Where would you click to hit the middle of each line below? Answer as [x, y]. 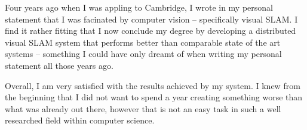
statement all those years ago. [59, 65]
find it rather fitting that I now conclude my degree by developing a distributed [151, 31]
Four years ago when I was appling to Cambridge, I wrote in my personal [139, 7]
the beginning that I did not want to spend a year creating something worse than [154, 97]
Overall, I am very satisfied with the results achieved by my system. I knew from [153, 85]
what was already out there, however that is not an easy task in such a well [143, 108]
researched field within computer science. [80, 120]
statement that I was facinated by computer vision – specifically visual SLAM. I [151, 19]
